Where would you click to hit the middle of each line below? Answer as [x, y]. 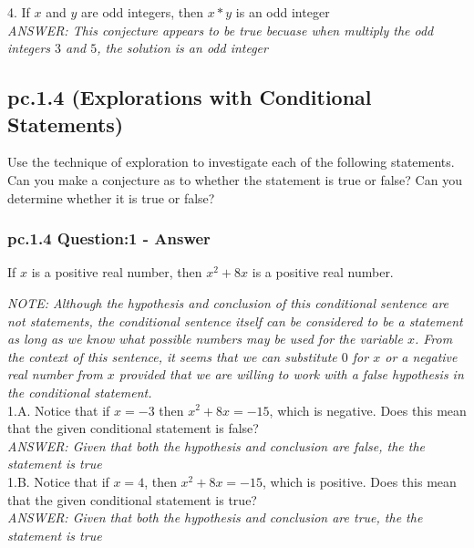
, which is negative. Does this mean [368, 410]
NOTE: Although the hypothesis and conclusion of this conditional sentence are [228, 302]
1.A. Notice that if [59, 410]
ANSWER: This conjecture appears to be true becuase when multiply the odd [221, 30]
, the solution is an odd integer [182, 48]
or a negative [421, 356]
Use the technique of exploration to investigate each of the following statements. [231, 162]
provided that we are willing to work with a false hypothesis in [291, 374]
